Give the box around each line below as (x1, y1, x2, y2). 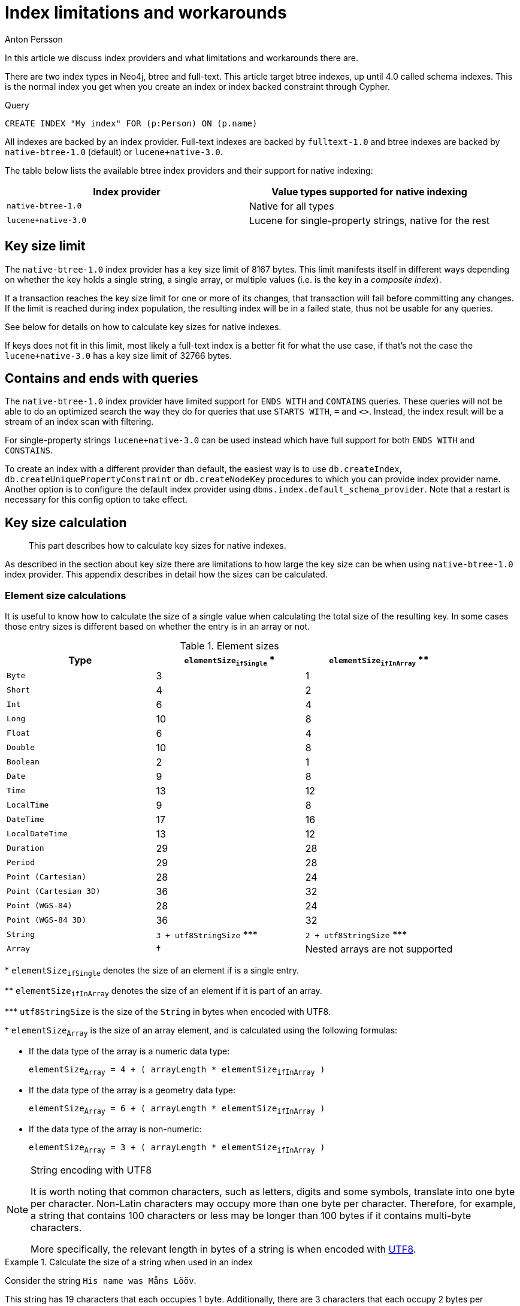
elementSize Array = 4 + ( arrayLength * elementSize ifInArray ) (29, 1065, 325, 1077)
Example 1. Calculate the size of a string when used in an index (5, 1257, 253, 1268)
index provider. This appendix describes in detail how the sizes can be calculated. (5, 569, 328, 580)
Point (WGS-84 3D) (7, 915, 87, 925)
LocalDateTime (7, 829, 68, 839)
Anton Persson (5, 34, 63, 44)
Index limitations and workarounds (5, 2, 287, 23)
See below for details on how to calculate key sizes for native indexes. (5, 321, 282, 332)
